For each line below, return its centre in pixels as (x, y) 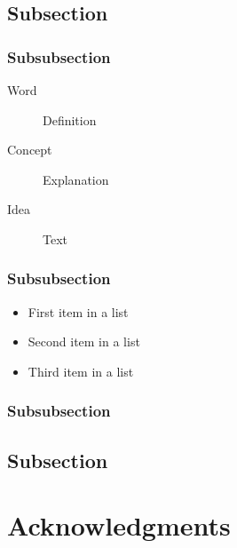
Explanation (76, 179)
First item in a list (78, 311)
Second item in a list (84, 342)
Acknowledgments (119, 525)
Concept (30, 150)
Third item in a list (81, 371)
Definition (70, 119)
